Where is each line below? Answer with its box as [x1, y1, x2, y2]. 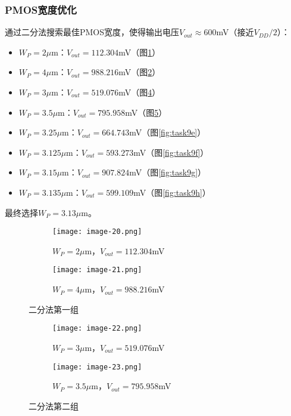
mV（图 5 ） [125, 106, 167, 118]
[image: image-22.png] [52, 324, 142, 333]
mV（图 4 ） [118, 86, 161, 98]
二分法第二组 [29, 399, 79, 412]
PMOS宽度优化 [5, 2, 77, 17]
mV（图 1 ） [118, 45, 161, 58]
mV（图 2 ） [118, 66, 161, 78]
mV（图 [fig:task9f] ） [133, 146, 209, 158]
